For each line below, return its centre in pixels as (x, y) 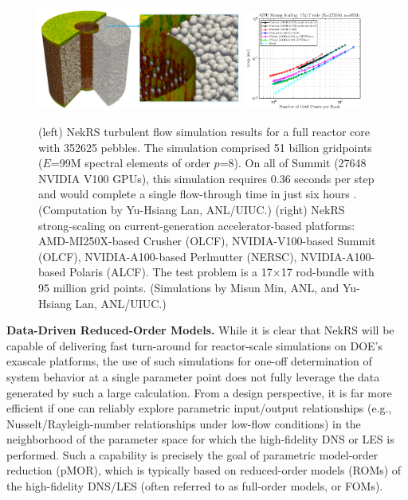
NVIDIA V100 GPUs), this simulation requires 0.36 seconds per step (206, 178)
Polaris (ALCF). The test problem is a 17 (171, 272)
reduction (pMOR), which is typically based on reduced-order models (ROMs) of (204, 470)
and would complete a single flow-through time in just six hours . (198, 194)
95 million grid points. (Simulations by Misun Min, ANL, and (189, 287)
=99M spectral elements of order (130, 163)
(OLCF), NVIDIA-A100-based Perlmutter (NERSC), (168, 256)
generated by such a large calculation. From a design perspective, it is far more (199, 392)
